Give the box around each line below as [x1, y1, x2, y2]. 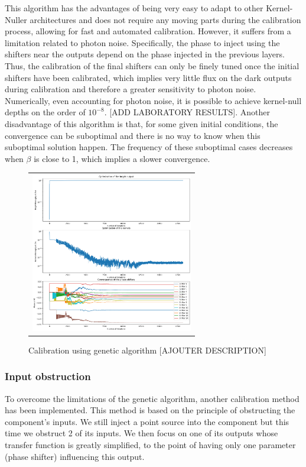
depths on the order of [5, 106, 86, 118]
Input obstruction [5, 369, 91, 384]
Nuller [5, 13, 27, 25]
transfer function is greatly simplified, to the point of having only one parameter [5, 438, 296, 450]
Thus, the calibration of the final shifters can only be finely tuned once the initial [5, 59, 300, 72]
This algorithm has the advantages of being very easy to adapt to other [5, 2, 263, 14]
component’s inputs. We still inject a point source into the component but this [5, 415, 289, 427]
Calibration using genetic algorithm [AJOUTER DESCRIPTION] [28, 343, 266, 356]
